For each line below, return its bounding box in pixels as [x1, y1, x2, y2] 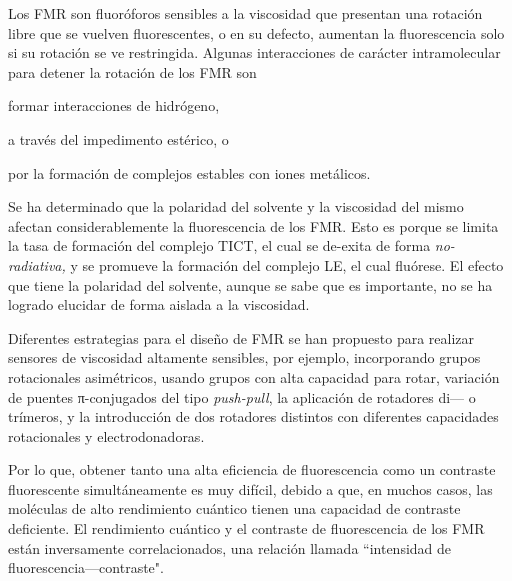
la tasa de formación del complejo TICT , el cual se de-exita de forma [8, 235, 431, 256]
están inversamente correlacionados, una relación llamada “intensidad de [8, 537, 452, 558]
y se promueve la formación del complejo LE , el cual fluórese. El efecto [70, 254, 504, 275]
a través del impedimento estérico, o [8, 128, 229, 149]
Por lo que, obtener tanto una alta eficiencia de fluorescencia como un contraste [8, 459, 496, 480]
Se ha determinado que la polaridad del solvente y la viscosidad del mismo [8, 196, 464, 217]
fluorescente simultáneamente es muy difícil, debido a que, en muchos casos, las [8, 478, 493, 499]
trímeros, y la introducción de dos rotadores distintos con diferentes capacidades [8, 406, 499, 427]
